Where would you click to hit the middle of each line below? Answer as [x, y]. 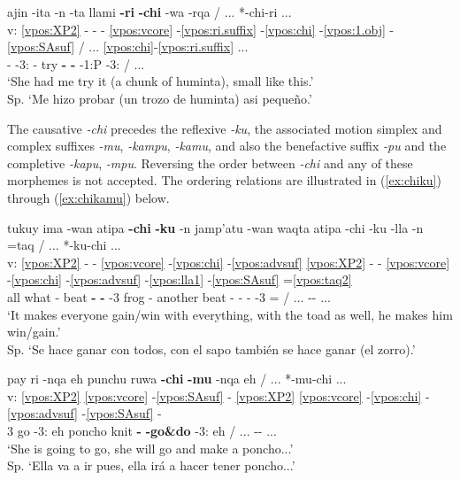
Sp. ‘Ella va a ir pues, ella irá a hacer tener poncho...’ [151, 465]
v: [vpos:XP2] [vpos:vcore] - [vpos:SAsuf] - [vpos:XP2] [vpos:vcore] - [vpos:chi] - [218, 395]
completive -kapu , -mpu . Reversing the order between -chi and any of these [210, 163]
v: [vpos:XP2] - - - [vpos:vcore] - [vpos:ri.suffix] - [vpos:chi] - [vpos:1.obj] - [201, 29]
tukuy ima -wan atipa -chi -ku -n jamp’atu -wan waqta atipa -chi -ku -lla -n [215, 227]
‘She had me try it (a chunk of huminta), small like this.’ [161, 81]
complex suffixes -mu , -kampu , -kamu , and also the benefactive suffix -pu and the [227, 146]
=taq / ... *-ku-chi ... [64, 245]
